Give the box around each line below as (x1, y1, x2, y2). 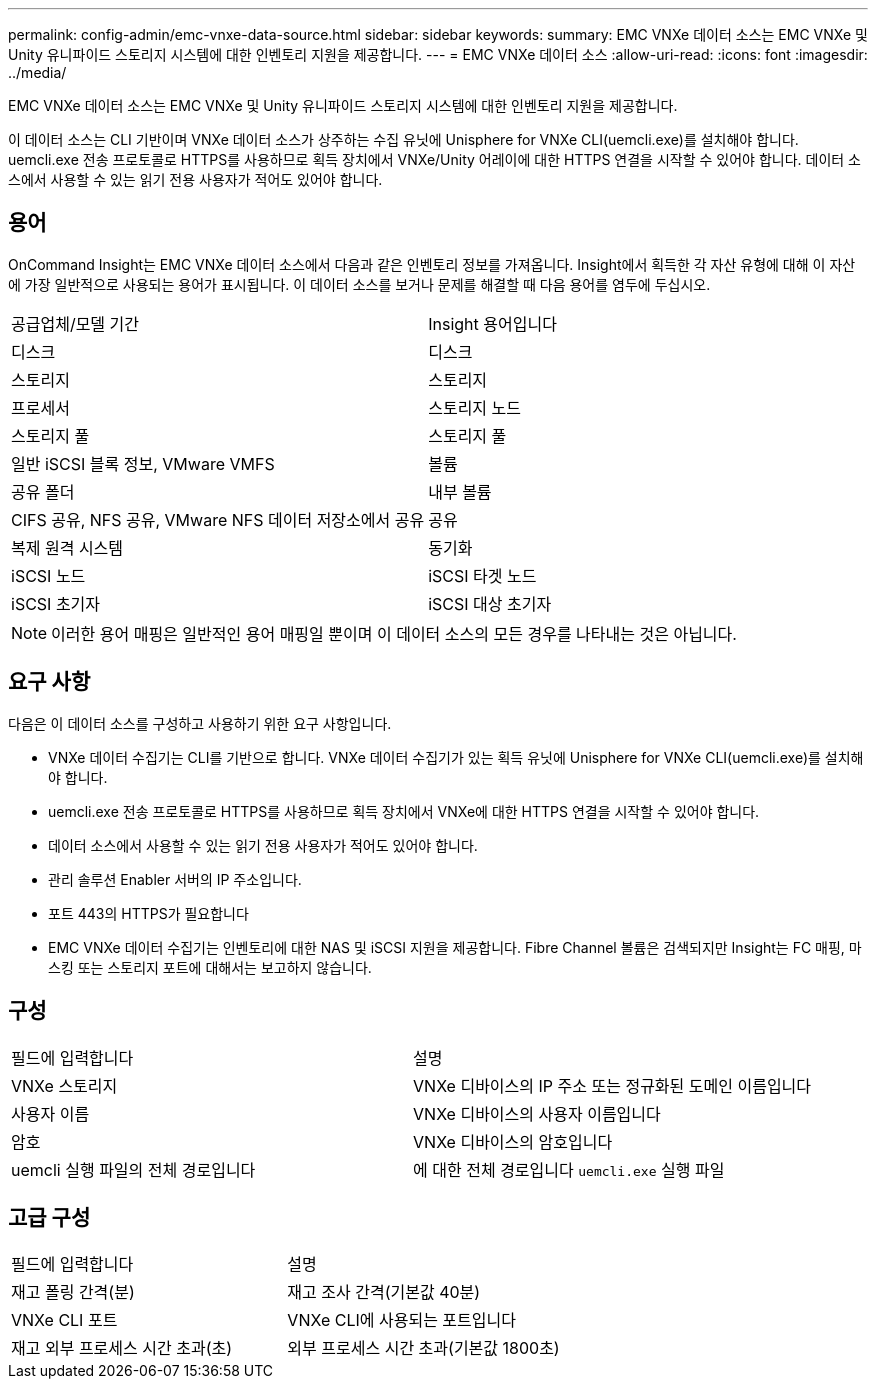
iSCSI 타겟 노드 (428, 565, 537, 586)
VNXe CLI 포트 (11, 1310, 118, 1331)
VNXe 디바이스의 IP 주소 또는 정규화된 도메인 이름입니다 (413, 1075, 812, 1096)
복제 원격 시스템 (11, 537, 124, 558)
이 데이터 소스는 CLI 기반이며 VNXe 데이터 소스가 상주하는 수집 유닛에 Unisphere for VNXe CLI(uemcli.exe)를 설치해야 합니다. (8, 131, 799, 148)
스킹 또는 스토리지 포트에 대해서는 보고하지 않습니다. (48, 958, 372, 976)
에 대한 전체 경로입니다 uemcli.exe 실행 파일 (413, 1159, 725, 1180)
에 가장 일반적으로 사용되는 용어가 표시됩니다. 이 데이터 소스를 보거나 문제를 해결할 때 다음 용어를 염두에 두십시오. (8, 275, 711, 293)
